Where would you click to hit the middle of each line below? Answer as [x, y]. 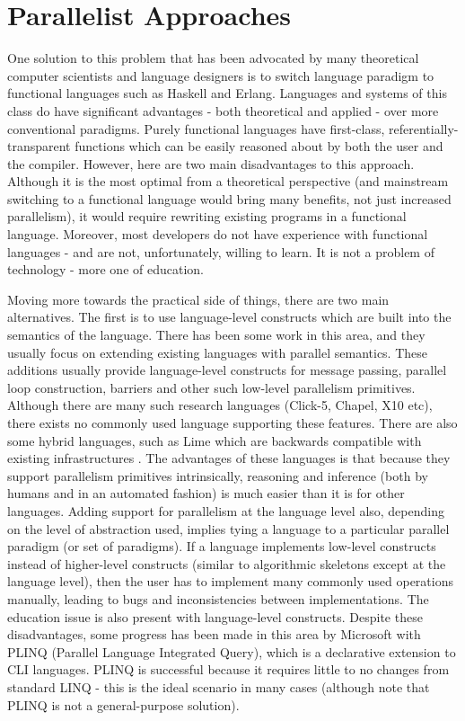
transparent [39, 146]
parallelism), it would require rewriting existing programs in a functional [207, 216]
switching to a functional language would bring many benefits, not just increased [229, 198]
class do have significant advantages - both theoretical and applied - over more [223, 110]
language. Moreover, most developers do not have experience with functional [218, 234]
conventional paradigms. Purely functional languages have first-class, [196, 128]
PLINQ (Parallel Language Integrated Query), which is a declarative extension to [232, 651]
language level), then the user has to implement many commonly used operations [230, 581]
